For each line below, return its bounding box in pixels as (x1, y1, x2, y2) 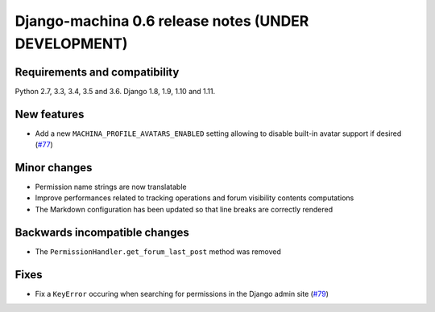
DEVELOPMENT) (14, 35, 128, 52)
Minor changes (14, 161, 93, 174)
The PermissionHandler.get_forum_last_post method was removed (35, 246, 281, 257)
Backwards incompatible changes (14, 225, 189, 239)
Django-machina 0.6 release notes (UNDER (14, 12, 309, 30)
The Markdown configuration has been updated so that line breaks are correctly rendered (35, 204, 333, 214)
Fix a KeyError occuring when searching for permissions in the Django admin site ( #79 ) (35, 289, 329, 298)
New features (14, 107, 85, 121)
